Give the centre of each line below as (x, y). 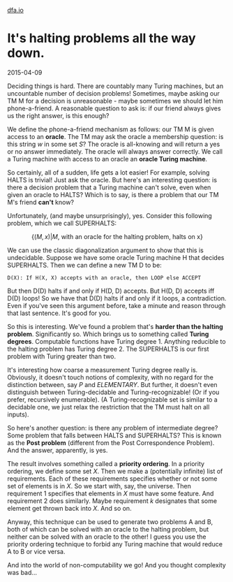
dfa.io (16, 10)
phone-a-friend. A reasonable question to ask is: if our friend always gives (114, 108)
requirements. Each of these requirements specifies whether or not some (112, 479)
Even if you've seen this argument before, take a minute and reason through (116, 305)
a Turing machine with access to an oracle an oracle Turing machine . (107, 159)
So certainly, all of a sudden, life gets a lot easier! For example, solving (108, 172)
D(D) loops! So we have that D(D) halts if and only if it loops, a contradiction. (117, 298)
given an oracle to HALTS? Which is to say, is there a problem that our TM (113, 194)
